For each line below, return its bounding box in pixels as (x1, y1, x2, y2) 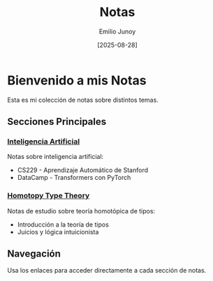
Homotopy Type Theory (7, 191, 90, 201)
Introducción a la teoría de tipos (17, 220, 110, 229)
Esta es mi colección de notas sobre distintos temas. (7, 96, 159, 104)
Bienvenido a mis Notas (7, 73, 147, 88)
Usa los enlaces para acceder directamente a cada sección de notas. (7, 266, 207, 275)
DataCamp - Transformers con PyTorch (17, 174, 131, 182)
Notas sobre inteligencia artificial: (7, 153, 104, 161)
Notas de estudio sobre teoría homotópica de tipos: (7, 206, 156, 215)
